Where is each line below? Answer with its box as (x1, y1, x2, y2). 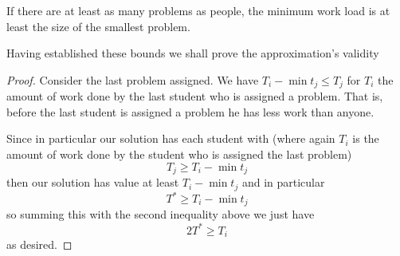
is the (352, 130, 379, 147)
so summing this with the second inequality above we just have (6, 206, 315, 223)
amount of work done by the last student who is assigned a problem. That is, (6, 88, 383, 104)
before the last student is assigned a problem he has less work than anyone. (6, 103, 375, 120)
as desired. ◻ (6, 236, 73, 253)
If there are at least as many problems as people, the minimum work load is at (6, 2, 390, 18)
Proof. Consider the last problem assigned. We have (6, 71, 259, 88)
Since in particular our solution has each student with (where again (6, 130, 335, 147)
